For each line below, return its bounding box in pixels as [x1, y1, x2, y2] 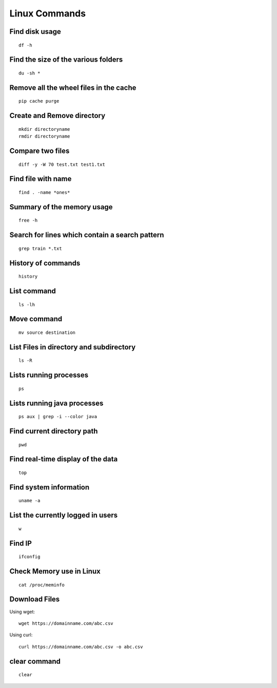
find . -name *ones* [18, 189, 70, 195]
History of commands [9, 259, 81, 267]
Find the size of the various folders [9, 55, 123, 64]
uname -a [18, 498, 41, 504]
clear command [9, 657, 61, 665]
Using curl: [9, 632, 33, 638]
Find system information [9, 483, 90, 492]
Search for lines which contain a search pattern [9, 231, 164, 240]
